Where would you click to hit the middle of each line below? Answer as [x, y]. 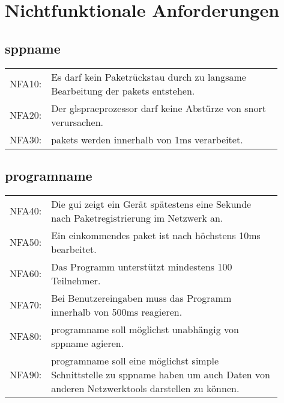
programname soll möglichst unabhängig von [145, 329]
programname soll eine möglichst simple [135, 360]
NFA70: [26, 305]
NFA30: [26, 139]
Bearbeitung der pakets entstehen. [123, 90]
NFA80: [26, 336]
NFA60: [26, 273]
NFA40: [26, 211]
